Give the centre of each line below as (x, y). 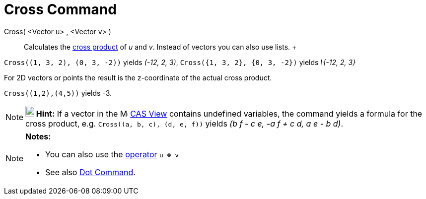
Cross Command (60, 9)
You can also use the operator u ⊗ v (112, 154)
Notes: (38, 136)
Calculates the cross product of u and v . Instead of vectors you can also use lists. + (160, 47)
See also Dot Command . (90, 172)
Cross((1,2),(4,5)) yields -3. (58, 93)
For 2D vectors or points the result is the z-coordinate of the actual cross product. (138, 77)
